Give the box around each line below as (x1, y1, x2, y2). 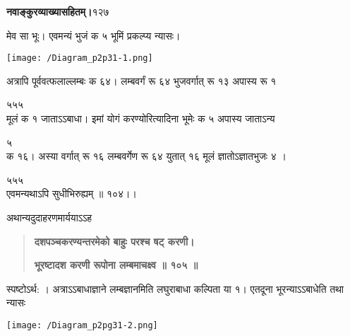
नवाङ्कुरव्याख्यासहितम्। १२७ (6, 4, 109, 18)
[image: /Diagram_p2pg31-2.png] (6, 320, 158, 330)
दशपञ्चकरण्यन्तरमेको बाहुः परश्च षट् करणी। (34, 233, 195, 248)
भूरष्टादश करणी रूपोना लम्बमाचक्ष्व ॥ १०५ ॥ (34, 257, 198, 272)
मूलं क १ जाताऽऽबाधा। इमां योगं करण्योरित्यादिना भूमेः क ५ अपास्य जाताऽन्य (6, 111, 275, 126)
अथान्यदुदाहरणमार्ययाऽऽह (6, 210, 92, 224)
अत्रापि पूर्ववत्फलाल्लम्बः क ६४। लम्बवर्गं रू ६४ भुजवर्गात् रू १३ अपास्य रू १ (6, 73, 277, 88)
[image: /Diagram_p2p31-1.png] (6, 53, 153, 64)
